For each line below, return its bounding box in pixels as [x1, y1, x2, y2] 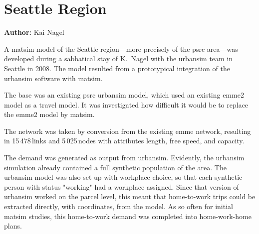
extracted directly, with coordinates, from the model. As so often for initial [4, 201, 233, 212]
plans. [4, 221, 22, 231]
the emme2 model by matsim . [4, 109, 95, 119]
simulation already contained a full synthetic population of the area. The [4, 162, 227, 172]
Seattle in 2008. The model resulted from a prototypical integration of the [4, 63, 230, 73]
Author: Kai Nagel [4, 27, 64, 37]
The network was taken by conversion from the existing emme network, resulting [4, 125, 251, 136]
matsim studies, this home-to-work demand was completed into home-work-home [4, 211, 252, 221]
